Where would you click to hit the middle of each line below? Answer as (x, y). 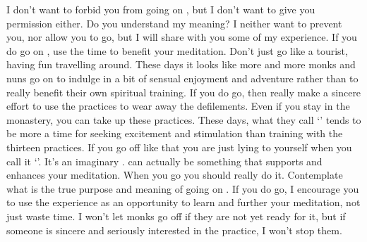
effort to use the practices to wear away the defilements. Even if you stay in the (178, 106)
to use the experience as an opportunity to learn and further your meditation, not (183, 202)
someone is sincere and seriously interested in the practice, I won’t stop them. (174, 230)
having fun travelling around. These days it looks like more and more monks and (181, 64)
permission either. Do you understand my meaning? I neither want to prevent (174, 23)
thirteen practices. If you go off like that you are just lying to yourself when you (179, 147)
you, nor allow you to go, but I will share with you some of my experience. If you (182, 37)
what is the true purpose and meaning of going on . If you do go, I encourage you (183, 188)
